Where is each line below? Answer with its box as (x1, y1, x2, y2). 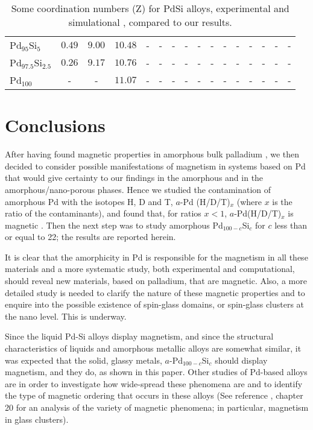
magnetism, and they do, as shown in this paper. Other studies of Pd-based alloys (5, 365, 308, 378)
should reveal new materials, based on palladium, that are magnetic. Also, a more (5, 274, 307, 287)
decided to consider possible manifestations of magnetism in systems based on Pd (5, 159, 306, 172)
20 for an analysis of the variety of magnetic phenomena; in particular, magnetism (5, 401, 309, 413)
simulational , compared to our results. (68, 15, 232, 29)
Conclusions (5, 113, 106, 138)
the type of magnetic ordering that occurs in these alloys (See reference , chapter (5, 389, 303, 402)
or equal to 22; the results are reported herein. (5, 230, 176, 243)
